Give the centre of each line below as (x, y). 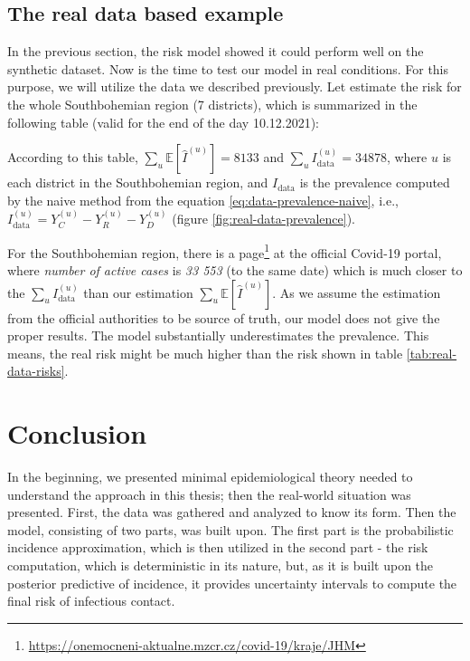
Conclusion (77, 433)
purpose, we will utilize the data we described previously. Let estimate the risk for (235, 86)
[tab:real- (432, 353)
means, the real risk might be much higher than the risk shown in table (205, 353)
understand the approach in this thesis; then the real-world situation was (209, 494)
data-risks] (36, 371)
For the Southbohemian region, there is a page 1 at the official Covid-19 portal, (225, 251)
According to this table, (73, 157)
